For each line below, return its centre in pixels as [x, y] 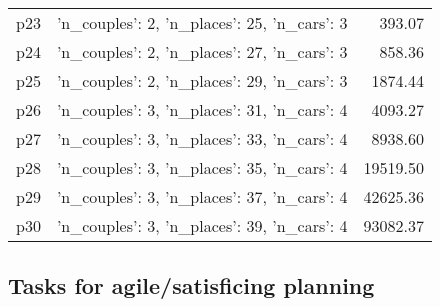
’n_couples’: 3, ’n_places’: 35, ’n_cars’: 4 [202, 167]
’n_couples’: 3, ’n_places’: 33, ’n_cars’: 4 [202, 138]
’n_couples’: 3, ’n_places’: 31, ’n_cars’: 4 [202, 109]
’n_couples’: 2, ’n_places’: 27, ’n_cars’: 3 [202, 51]
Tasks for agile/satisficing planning [191, 285]
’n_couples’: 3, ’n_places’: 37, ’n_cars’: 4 [202, 196]
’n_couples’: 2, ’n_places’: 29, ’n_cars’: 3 [202, 80]
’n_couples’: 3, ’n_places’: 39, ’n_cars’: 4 [202, 225]
